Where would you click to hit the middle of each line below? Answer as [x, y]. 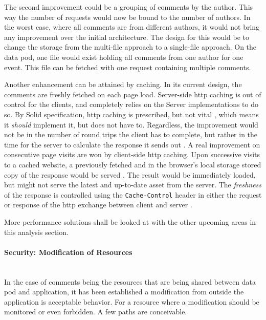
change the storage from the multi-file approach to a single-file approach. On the [130, 47]
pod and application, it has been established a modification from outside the [124, 292]
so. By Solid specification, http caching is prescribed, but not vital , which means [131, 114]
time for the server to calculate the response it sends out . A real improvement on [132, 144]
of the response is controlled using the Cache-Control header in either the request [133, 194]
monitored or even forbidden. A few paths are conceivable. [96, 312]
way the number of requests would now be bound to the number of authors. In [127, 17]
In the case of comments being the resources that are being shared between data [130, 281]
